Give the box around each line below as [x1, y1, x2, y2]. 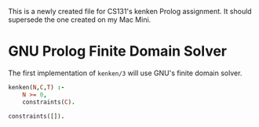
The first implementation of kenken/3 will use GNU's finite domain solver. [8, 68, 243, 78]
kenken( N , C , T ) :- [8, 83, 65, 91]
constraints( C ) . [22, 98, 76, 106]
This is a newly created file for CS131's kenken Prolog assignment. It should [8, 7, 253, 16]
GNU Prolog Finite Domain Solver [8, 42, 228, 60]
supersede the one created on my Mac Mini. [8, 15, 151, 24]
